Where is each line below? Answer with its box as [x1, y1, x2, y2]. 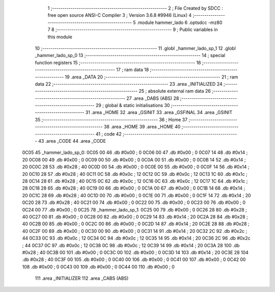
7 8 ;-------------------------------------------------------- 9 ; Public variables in [47, 26, 218, 33]
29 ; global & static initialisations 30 [95, 102, 170, 109]
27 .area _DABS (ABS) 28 [126, 95, 179, 101]
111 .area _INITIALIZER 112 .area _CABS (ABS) [35, 275, 129, 281]
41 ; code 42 [95, 130, 122, 137]
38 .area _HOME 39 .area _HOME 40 [103, 124, 181, 130]
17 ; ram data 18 [116, 67, 149, 73]
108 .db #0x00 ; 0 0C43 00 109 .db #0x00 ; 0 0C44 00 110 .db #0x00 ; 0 [22, 263, 175, 270]
